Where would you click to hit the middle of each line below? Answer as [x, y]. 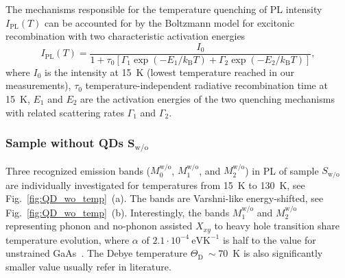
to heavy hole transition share [277, 226]
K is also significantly [278, 253]
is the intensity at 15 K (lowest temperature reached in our [169, 72]
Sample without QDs [64, 143]
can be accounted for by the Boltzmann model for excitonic [169, 22]
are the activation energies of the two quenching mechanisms [207, 99]
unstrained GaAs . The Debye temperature [97, 253]
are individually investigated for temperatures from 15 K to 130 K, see [155, 185]
